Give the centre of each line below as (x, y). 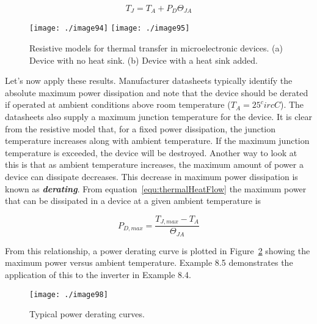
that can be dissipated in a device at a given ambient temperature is (133, 201)
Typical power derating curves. (87, 314)
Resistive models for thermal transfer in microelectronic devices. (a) (156, 48)
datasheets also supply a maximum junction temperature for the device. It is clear (158, 117)
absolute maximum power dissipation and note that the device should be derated (157, 92)
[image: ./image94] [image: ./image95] (110, 28)
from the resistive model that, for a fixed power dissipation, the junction (140, 128)
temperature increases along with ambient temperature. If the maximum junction (157, 141)
